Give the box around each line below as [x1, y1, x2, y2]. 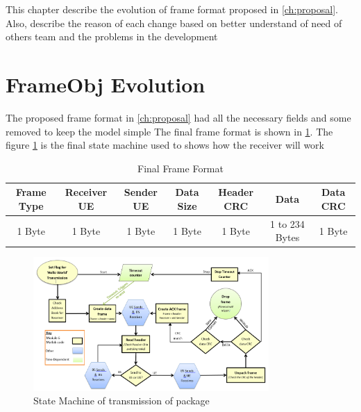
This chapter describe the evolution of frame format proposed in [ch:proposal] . [6, 2, 338, 16]
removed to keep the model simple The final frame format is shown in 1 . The [6, 124, 333, 138]
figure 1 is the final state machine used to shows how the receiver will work [6, 138, 324, 152]
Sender [124, 185, 158, 199]
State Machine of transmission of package [33, 393, 210, 408]
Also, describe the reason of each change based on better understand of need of [6, 15, 342, 30]
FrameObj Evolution [6, 69, 205, 98]
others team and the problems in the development [6, 29, 218, 44]
